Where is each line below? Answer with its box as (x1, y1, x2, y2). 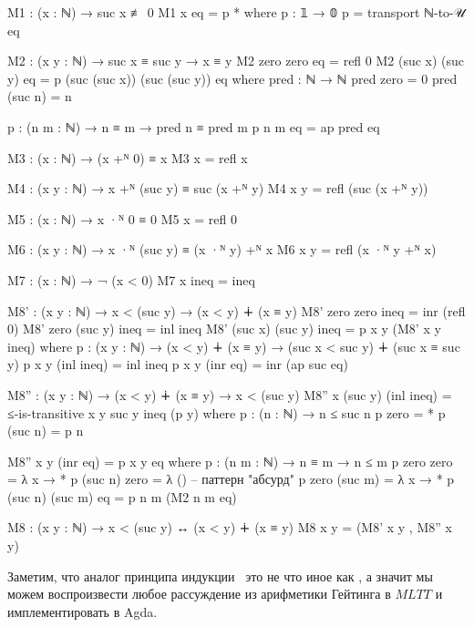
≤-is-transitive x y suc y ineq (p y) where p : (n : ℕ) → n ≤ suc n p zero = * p (7, 403, 446, 422)
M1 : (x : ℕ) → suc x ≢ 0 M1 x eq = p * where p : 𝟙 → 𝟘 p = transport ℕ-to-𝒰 (7, 3, 466, 21)
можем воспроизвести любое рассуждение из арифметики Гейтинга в (7, 584, 391, 603)
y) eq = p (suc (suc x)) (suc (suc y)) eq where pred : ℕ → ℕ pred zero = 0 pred (7, 68, 458, 87)
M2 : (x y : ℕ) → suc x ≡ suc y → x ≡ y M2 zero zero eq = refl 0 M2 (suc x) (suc (7, 51, 465, 70)
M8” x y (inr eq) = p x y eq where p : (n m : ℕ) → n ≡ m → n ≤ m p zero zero (7, 451, 453, 470)
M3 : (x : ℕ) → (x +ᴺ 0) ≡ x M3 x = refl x (7, 148, 248, 167)
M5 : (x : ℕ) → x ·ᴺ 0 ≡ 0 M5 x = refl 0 (7, 209, 237, 228)
